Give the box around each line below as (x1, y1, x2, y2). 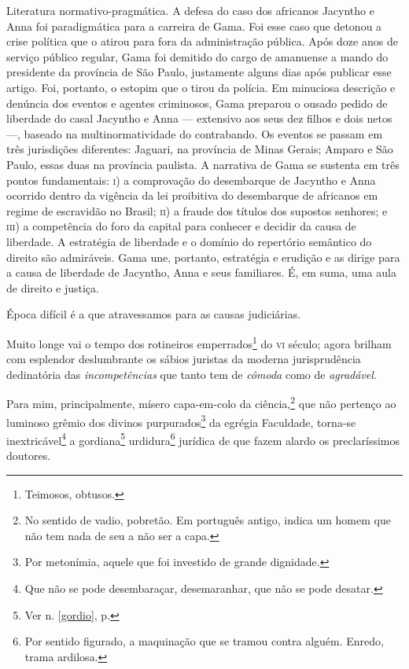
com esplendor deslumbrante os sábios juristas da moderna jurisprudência (6, 351, 361, 367)
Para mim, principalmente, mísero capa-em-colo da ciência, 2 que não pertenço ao (6, 393, 396, 411)
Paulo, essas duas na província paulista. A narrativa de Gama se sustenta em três (6, 156, 400, 172)
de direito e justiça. (6, 279, 99, 296)
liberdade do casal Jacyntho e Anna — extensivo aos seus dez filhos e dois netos (6, 110, 392, 127)
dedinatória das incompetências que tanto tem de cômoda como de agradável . (6, 366, 377, 382)
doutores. (6, 447, 51, 464)
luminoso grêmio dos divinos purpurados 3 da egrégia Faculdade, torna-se (6, 411, 356, 430)
